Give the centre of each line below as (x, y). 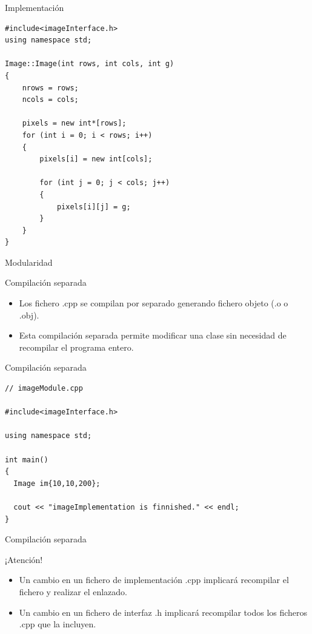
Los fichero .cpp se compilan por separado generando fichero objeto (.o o (154, 303)
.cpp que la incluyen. (58, 624)
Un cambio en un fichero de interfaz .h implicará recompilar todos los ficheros (163, 612)
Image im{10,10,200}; (57, 483)
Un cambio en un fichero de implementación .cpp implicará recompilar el (154, 580)
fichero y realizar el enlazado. (73, 591)
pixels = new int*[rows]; (74, 123)
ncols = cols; (50, 100)
